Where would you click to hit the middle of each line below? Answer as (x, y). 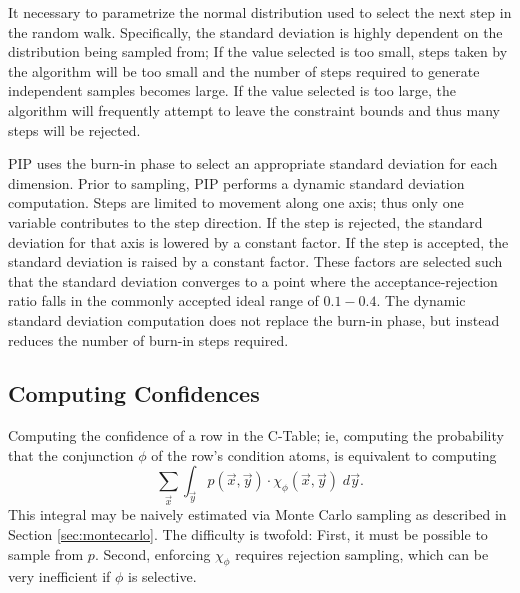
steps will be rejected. (74, 129)
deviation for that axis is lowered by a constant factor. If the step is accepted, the (258, 241)
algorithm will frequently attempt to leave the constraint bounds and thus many (254, 109)
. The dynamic (421, 300)
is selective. (162, 576)
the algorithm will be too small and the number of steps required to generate (244, 70)
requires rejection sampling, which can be (362, 553)
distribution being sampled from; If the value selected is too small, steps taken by (258, 51)
